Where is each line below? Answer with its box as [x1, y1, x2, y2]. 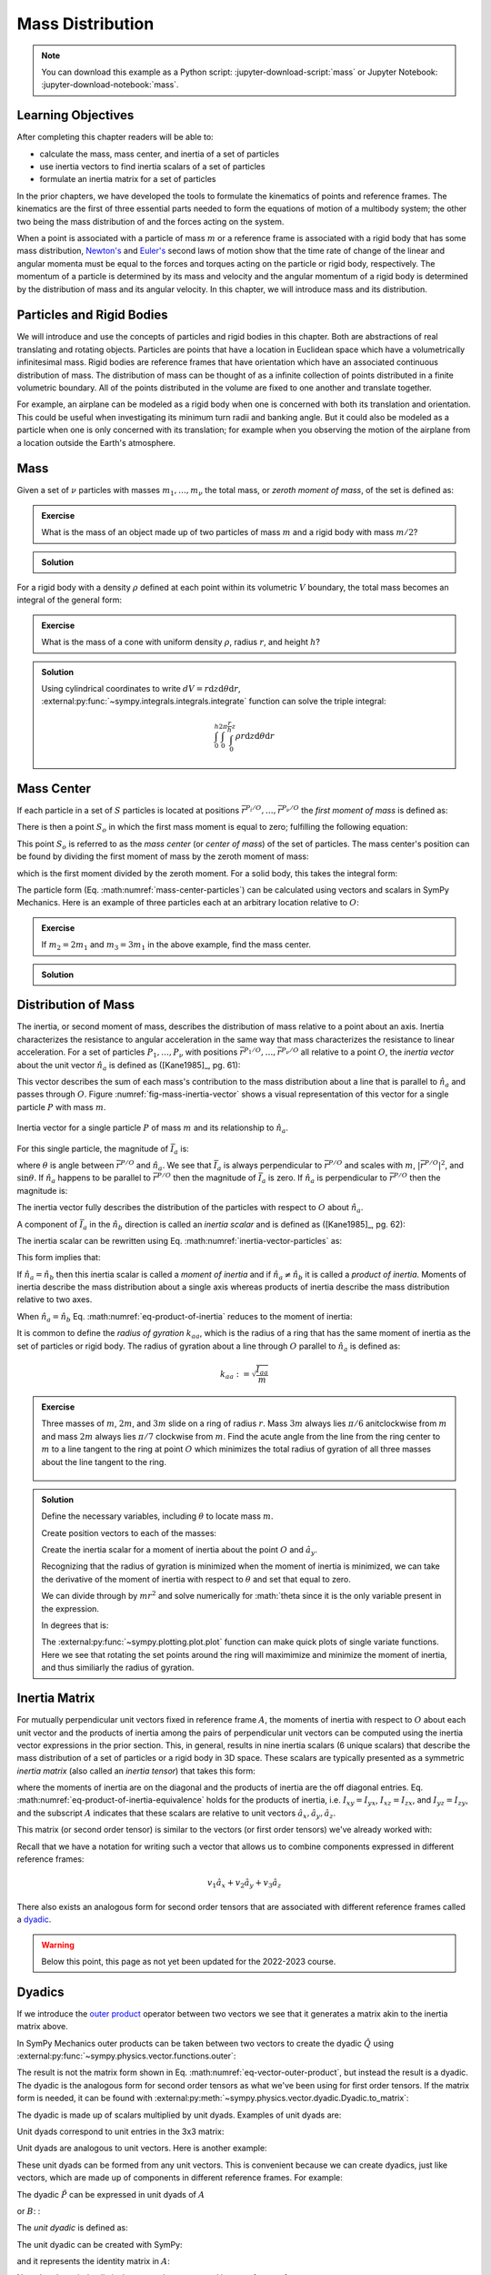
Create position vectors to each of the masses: [41, 1527, 217, 1538]
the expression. [41, 1603, 100, 1614]
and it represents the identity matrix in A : [16, 2256, 170, 2267]
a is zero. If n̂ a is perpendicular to [261, 1172, 388, 1186]
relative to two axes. [16, 1294, 93, 1305]
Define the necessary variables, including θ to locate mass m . [41, 1511, 274, 1522]
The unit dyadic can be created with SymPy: [16, 2239, 183, 2250]
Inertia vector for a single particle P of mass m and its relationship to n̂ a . [16, 1122, 289, 1135]
